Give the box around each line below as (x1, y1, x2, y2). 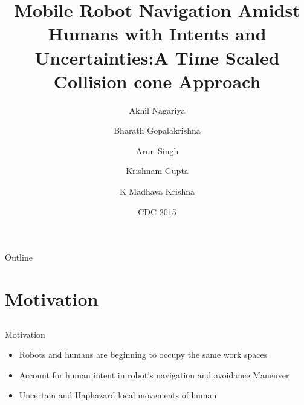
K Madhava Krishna (119, 185, 195, 198)
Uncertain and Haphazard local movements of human (19, 389, 217, 401)
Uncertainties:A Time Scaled (34, 45, 280, 70)
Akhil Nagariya (129, 103, 186, 116)
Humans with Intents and (48, 21, 267, 46)
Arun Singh (135, 144, 179, 157)
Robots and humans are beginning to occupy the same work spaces (19, 348, 268, 361)
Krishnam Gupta (126, 164, 189, 177)
